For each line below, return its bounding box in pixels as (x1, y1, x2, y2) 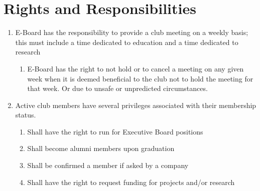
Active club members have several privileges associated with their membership (15, 99, 256, 110)
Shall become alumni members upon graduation (27, 143, 175, 153)
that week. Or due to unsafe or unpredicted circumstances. (27, 83, 208, 93)
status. (15, 109, 36, 120)
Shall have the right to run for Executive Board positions (27, 126, 203, 136)
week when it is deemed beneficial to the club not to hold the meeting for (27, 73, 253, 83)
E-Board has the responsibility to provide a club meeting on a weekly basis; (15, 27, 248, 37)
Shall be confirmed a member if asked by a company (27, 160, 189, 170)
